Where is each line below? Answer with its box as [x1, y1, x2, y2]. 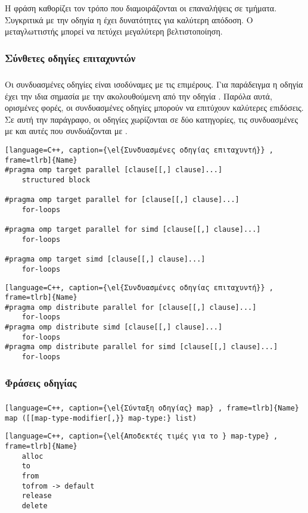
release [21, 492, 52, 500]
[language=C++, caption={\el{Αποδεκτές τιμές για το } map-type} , [5, 432, 278, 441]
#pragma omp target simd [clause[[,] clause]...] [5, 255, 206, 264]
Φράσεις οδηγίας [5, 375, 77, 390]
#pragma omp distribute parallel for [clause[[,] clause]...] [5, 303, 257, 312]
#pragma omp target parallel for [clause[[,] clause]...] [5, 195, 239, 204]
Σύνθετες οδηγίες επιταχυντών [5, 50, 136, 65]
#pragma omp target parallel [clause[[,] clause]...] [5, 166, 223, 175]
